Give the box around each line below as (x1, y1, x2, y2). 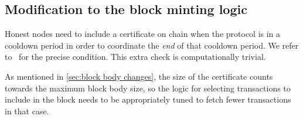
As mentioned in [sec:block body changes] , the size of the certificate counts (5, 70, 273, 82)
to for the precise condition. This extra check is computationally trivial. (5, 50, 266, 63)
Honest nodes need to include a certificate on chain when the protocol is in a (5, 28, 281, 40)
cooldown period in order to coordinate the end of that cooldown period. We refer (5, 39, 299, 51)
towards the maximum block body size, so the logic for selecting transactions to (5, 81, 291, 94)
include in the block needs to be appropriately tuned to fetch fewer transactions (5, 93, 291, 106)
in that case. (5, 104, 49, 117)
